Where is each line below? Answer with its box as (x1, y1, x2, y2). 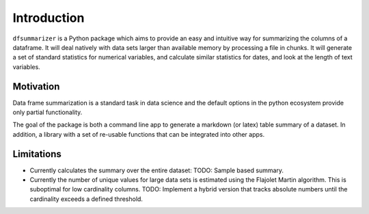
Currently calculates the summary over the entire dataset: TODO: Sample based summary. (29, 166, 284, 174)
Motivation (12, 81, 60, 92)
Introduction (12, 10, 85, 25)
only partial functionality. (12, 108, 83, 116)
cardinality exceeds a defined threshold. (29, 195, 143, 203)
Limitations (12, 148, 61, 160)
